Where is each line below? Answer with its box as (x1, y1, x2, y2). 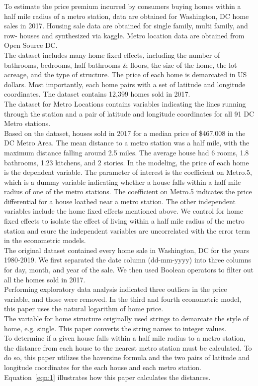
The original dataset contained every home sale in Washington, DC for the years (4, 245, 249, 255)
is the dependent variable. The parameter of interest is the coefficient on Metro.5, (4, 167, 252, 177)
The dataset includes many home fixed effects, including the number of (4, 49, 220, 60)
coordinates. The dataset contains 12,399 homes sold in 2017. (4, 89, 190, 99)
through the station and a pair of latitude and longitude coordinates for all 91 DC (4, 108, 255, 119)
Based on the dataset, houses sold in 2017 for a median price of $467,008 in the (4, 128, 246, 138)
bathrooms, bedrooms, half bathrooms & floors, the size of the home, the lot (4, 59, 237, 70)
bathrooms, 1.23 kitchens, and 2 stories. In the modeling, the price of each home (4, 157, 249, 167)
